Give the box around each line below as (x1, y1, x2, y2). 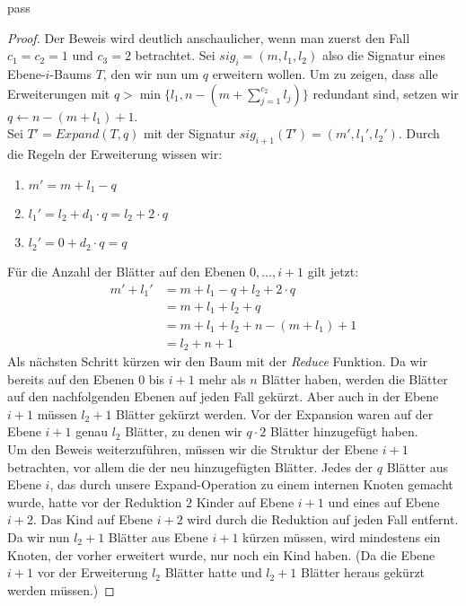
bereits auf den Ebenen (7, 369, 135, 388)
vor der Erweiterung (37, 563, 148, 582)
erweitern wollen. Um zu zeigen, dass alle (212, 64, 438, 83)
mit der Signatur (144, 124, 236, 143)
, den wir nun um (102, 64, 199, 83)
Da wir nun (7, 527, 70, 546)
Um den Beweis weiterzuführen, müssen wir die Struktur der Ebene (7, 439, 379, 458)
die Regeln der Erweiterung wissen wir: (7, 144, 223, 162)
